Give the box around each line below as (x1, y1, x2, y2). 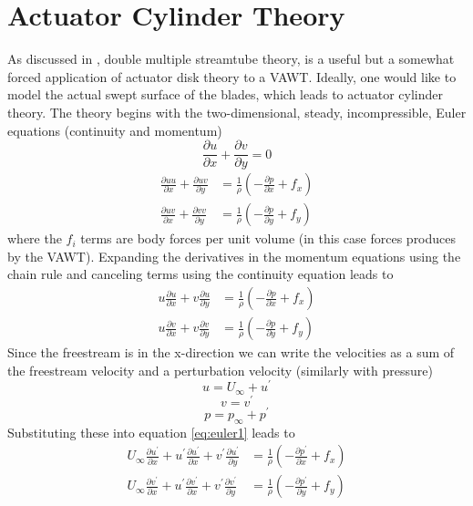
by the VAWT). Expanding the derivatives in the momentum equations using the (7, 246, 461, 265)
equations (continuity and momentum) (7, 120, 222, 139)
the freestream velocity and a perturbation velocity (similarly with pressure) (7, 360, 433, 379)
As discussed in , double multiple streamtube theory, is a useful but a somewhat (7, 49, 455, 68)
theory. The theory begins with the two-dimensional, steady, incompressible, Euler (7, 102, 467, 121)
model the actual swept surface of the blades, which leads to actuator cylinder (7, 85, 443, 104)
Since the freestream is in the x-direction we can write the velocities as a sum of (7, 343, 455, 362)
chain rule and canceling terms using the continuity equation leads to (7, 264, 394, 284)
